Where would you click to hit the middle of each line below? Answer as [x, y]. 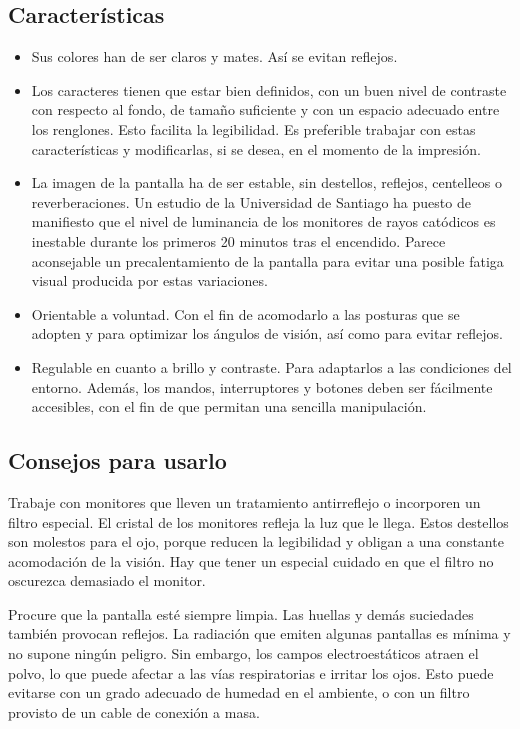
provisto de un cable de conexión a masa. [134, 711]
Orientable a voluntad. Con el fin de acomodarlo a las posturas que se [245, 313]
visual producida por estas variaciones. [149, 280]
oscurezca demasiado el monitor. [107, 580]
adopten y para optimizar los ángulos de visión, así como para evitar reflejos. [267, 333]
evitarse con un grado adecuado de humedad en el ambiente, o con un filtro [239, 692]
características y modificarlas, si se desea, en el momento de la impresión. [256, 148]
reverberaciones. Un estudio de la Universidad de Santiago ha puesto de [251, 201]
